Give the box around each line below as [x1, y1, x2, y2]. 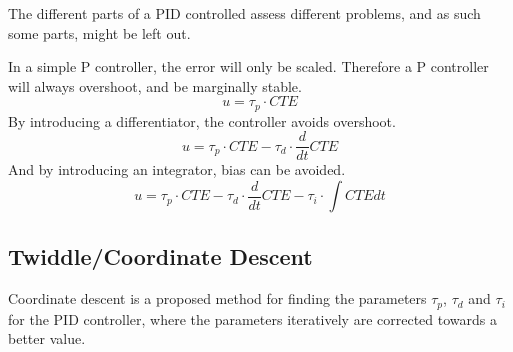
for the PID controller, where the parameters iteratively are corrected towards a [8, 308, 497, 329]
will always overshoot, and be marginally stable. [8, 75, 302, 96]
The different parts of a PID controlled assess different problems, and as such [8, 3, 481, 23]
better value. [8, 328, 86, 349]
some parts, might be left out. [8, 22, 191, 43]
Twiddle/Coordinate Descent [8, 241, 313, 272]
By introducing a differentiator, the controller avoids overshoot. [8, 110, 396, 131]
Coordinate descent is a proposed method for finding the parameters [8, 288, 427, 309]
